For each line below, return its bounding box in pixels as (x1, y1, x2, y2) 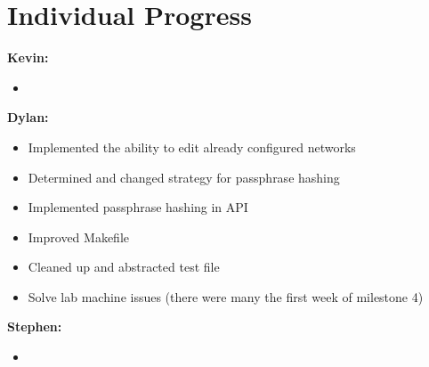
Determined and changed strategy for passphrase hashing (28, 167, 340, 186)
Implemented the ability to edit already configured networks (28, 137, 356, 156)
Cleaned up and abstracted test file (28, 257, 220, 276)
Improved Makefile (28, 227, 130, 246)
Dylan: (7, 108, 49, 126)
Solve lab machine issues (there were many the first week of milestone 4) (28, 287, 424, 306)
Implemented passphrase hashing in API (28, 198, 248, 216)
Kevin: (7, 48, 49, 67)
